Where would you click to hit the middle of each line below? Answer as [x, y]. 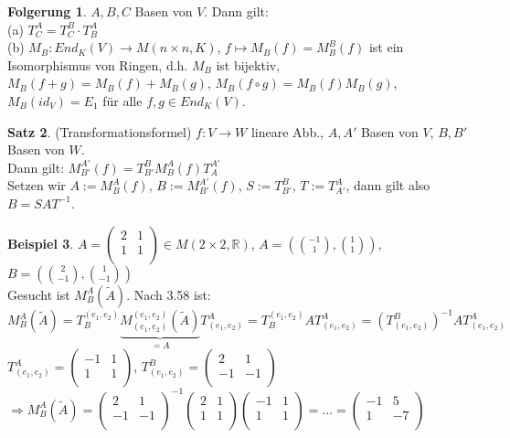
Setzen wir [37, 185]
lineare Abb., [287, 131]
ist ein [386, 47]
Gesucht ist [39, 294]
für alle [122, 100]
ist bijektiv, [248, 64]
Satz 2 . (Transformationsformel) [100, 131]
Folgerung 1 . [47, 11]
